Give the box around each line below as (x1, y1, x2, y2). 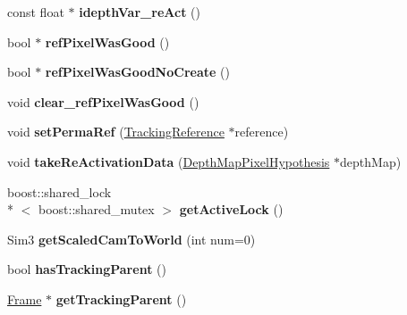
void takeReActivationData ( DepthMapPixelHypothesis (7, 152, 330, 170)
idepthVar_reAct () (79, 3, 200, 21)
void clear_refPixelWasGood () (7, 92, 199, 111)
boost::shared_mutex (38, 200, 155, 219)
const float (7, 3, 64, 21)
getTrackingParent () (55, 289, 187, 308)
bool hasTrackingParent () (7, 260, 166, 278)
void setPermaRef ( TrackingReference (7, 122, 225, 141)
